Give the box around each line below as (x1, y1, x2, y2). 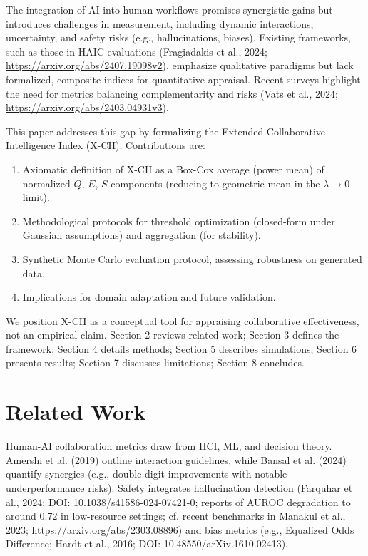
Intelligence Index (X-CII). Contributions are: (6, 138, 205, 153)
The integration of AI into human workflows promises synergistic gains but (6, 2, 333, 16)
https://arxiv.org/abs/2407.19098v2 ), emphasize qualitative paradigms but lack (6, 58, 354, 73)
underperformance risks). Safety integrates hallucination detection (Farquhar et (6, 480, 353, 495)
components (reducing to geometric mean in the (111, 175, 320, 190)
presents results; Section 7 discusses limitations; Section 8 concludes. (6, 355, 305, 370)
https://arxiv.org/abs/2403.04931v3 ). (6, 100, 169, 115)
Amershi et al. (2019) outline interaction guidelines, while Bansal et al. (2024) (6, 452, 347, 467)
